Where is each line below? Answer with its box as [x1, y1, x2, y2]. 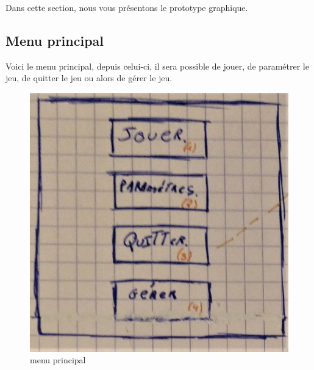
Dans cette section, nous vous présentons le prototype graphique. [5, 1, 248, 13]
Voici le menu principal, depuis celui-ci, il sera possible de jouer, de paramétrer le [5, 59, 309, 72]
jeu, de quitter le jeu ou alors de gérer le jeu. [5, 71, 173, 84]
